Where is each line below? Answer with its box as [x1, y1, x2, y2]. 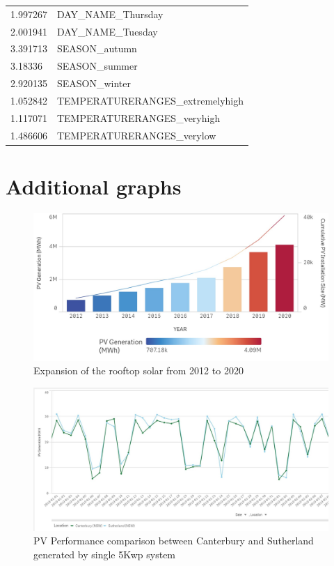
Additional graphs [6, 171, 182, 200]
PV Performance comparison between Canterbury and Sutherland [33, 533, 314, 548]
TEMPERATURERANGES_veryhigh [56, 110, 221, 125]
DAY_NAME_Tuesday [56, 24, 158, 38]
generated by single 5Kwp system [33, 547, 176, 562]
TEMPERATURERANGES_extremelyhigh [56, 93, 244, 107]
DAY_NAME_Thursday [56, 6, 164, 21]
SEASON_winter [56, 76, 131, 91]
